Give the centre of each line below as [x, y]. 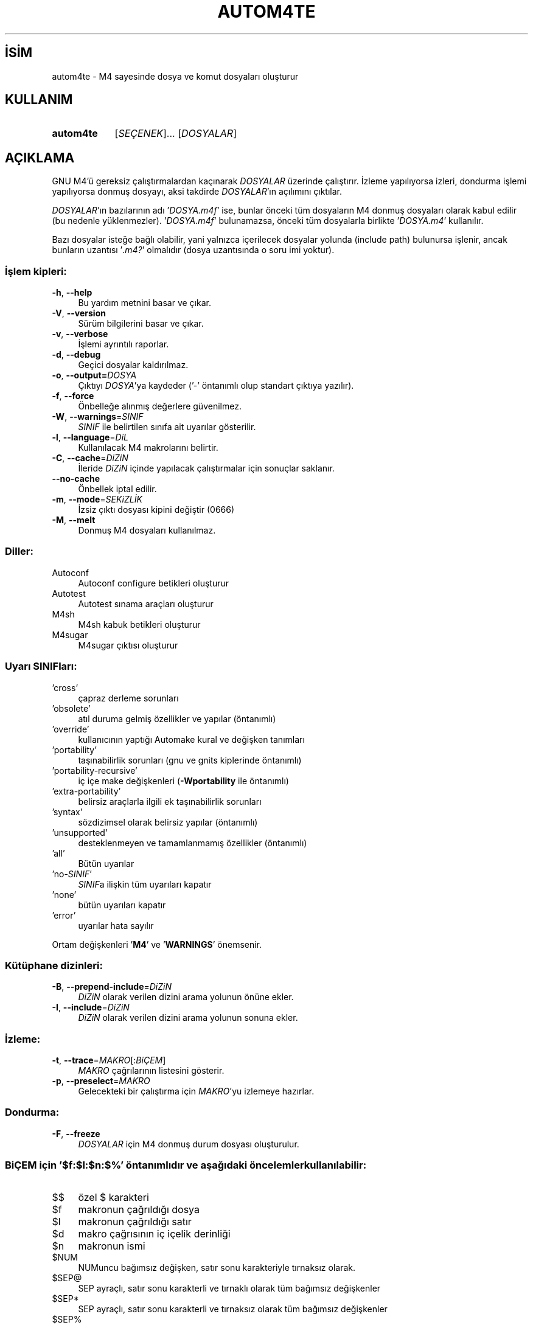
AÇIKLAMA [40, 158]
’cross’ [65, 687]
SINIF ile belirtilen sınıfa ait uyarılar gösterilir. [167, 427]
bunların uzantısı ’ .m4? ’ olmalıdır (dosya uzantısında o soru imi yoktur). [193, 250]
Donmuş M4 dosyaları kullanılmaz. [147, 530]
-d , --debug [76, 355]
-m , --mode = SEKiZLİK [97, 499]
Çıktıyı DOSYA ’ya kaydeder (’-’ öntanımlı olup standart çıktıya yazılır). [216, 386]
